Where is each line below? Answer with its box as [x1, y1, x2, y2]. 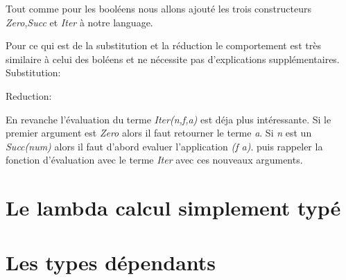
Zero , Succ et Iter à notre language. [6, 15, 153, 29]
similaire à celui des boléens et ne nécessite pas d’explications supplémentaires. [6, 51, 340, 66]
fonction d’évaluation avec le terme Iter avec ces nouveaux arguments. [6, 152, 303, 167]
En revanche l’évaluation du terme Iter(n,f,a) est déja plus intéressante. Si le [6, 112, 331, 126]
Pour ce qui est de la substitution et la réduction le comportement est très [6, 38, 321, 53]
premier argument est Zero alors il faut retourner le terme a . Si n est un [6, 125, 312, 140]
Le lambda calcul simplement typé [6, 193, 341, 222]
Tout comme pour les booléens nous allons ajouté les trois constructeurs [6, 1, 311, 15]
